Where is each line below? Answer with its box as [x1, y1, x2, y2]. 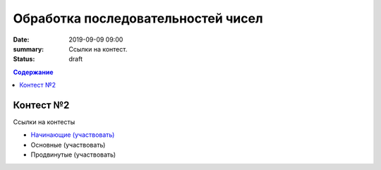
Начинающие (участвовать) [30, 130, 115, 139]
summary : [13, 44, 44, 53]
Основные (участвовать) [30, 140, 106, 149]
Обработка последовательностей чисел [13, 11, 264, 26]
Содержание [13, 68, 54, 76]
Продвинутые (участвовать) [30, 150, 116, 159]
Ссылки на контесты [13, 118, 75, 126]
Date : [13, 35, 30, 44]
